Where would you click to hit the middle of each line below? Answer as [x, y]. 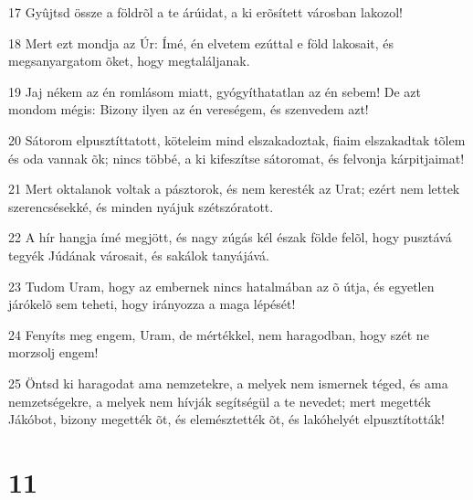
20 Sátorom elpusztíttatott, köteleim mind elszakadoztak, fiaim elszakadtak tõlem [237, 139]
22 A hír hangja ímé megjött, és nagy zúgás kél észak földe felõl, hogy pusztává [230, 237]
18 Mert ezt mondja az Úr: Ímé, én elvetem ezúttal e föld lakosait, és [201, 43]
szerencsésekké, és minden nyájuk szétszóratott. [141, 206]
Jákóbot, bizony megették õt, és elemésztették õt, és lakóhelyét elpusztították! [226, 419]
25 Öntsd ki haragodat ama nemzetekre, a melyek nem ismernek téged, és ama [228, 383]
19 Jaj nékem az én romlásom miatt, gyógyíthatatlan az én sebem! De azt [215, 91]
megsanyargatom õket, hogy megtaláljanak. [129, 61]
